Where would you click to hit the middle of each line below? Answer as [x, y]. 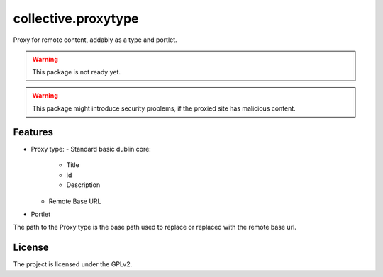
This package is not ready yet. [76, 72]
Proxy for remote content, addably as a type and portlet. [95, 40]
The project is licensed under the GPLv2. [73, 264]
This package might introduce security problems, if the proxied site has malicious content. [164, 108]
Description [83, 185]
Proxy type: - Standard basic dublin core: [91, 149]
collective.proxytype [76, 18]
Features [33, 132]
